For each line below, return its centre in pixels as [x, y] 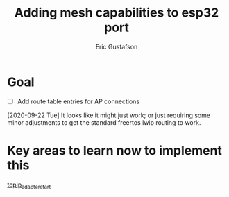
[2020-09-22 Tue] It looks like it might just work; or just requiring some [109, 115]
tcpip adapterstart [29, 185]
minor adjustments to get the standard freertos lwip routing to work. [104, 122]
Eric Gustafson [117, 46]
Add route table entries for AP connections [78, 101]
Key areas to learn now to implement [114, 150]
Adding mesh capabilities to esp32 [117, 13]
